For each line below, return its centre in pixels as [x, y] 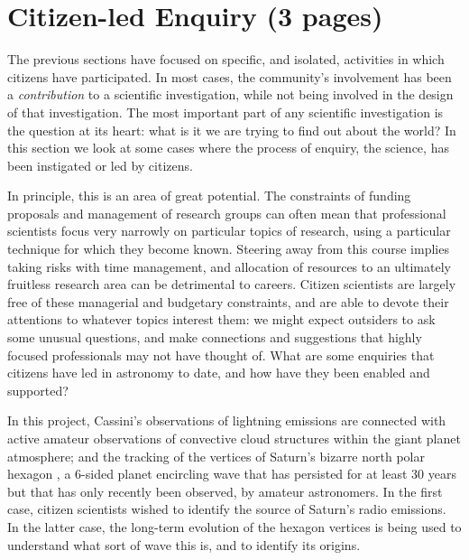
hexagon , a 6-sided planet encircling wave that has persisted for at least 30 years [232, 474]
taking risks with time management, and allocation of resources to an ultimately [229, 266]
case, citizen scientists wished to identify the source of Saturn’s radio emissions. [227, 509]
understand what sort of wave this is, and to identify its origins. [184, 544]
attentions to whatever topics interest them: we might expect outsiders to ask [221, 319]
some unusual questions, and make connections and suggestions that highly [215, 337]
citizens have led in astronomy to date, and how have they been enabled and [219, 373]
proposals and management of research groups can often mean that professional [227, 213]
